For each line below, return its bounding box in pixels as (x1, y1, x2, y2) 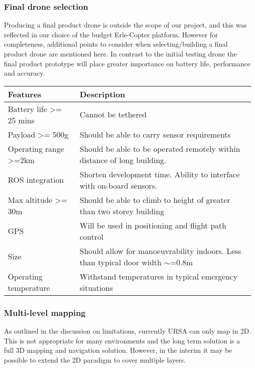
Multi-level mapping (4, 306, 86, 318)
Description (79, 88, 126, 100)
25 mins (8, 114, 35, 126)
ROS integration (8, 174, 64, 186)
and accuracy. (4, 68, 45, 78)
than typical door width (79, 256, 162, 268)
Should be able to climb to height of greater (79, 194, 230, 205)
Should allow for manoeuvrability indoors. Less (79, 245, 241, 256)
